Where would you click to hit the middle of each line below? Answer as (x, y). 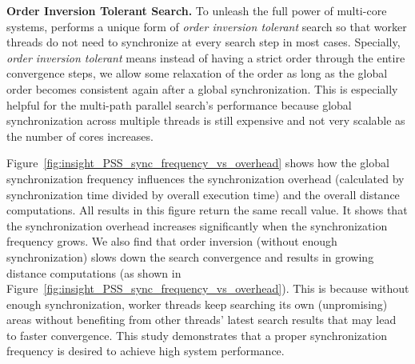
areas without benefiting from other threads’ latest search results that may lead (202, 320)
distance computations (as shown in (94, 272)
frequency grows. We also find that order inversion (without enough (172, 241)
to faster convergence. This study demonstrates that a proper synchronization (197, 335)
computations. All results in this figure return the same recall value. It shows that (207, 210)
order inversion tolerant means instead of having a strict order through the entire (206, 57)
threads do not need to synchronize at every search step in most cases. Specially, (204, 42)
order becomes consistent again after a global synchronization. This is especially (202, 88)
